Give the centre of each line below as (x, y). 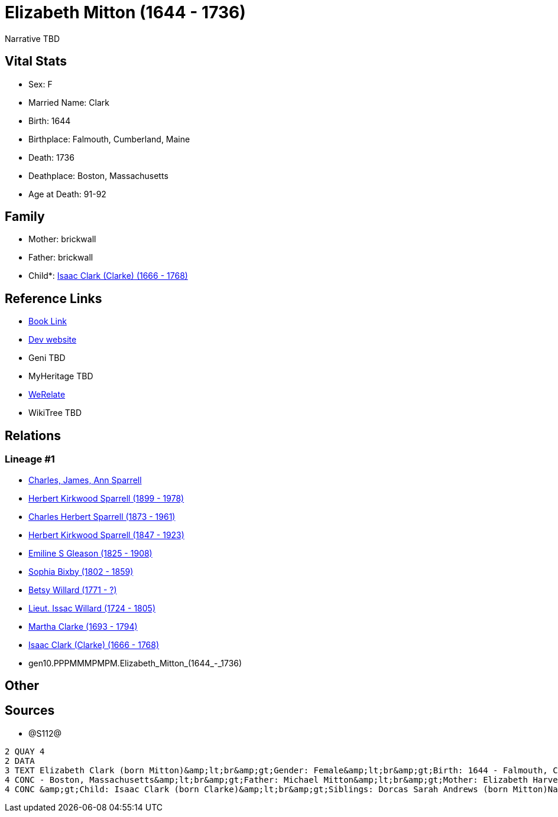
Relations (33, 435)
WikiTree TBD (55, 413)
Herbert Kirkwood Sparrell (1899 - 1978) (106, 498)
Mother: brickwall (62, 239)
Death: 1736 (51, 157)
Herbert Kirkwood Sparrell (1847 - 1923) (106, 535)
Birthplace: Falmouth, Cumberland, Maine (109, 139)
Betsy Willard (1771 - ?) (73, 590)
